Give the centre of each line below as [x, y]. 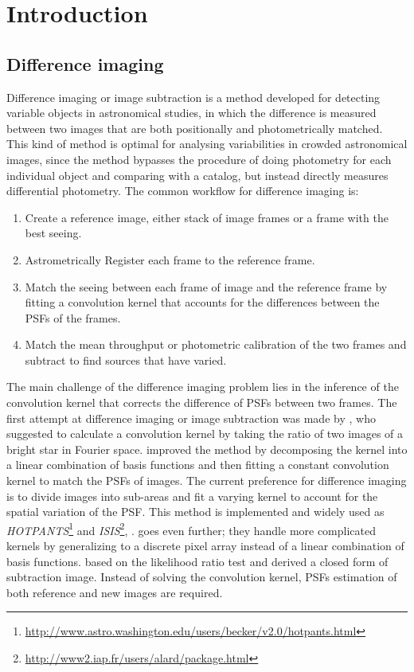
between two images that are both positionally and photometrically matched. [195, 128]
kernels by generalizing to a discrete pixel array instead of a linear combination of [205, 546]
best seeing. [53, 233]
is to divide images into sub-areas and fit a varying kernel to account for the [192, 496]
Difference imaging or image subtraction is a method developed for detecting [193, 97]
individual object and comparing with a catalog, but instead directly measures [197, 175]
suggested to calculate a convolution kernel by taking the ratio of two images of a [205, 434]
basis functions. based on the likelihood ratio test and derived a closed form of [197, 561]
